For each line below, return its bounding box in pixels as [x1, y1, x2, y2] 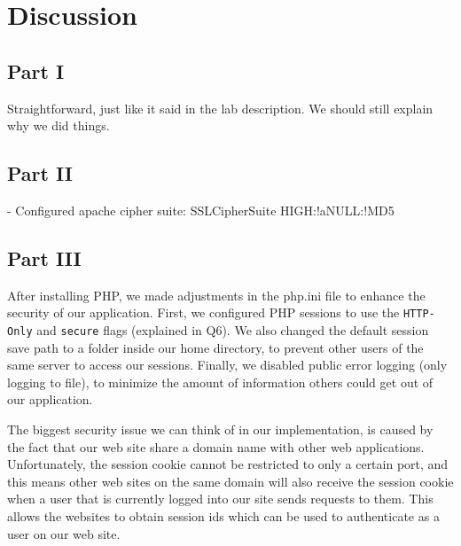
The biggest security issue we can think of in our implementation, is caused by [7, 420, 434, 439]
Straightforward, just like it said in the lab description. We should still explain [7, 98, 434, 117]
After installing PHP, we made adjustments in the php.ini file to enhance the [7, 285, 426, 304]
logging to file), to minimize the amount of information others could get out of [7, 372, 434, 391]
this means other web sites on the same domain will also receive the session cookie [7, 472, 454, 490]
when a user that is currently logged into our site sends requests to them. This [7, 489, 434, 508]
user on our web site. [7, 524, 121, 542]
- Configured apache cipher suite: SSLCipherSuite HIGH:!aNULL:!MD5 [7, 200, 395, 219]
